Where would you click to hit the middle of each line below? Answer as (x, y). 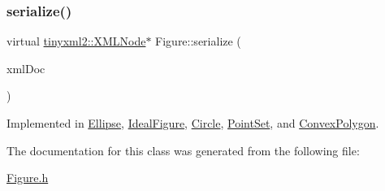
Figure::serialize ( (198, 41)
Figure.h (28, 178)
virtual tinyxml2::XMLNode (76, 41)
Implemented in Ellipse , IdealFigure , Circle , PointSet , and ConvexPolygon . (193, 123)
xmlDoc (26, 68)
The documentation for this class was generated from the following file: (183, 150)
